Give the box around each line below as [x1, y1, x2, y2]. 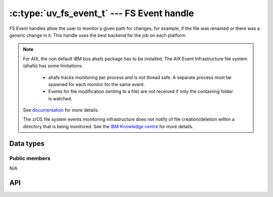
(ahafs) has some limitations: [23, 63, 83, 69]
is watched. [48, 95, 73, 101]
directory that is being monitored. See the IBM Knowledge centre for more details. [23, 123, 194, 129]
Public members [9, 154, 51, 162]
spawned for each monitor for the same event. [48, 81, 145, 87]
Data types [9, 139, 45, 148]
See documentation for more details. [23, 107, 99, 113]
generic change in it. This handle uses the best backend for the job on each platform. [9, 32, 187, 38]
